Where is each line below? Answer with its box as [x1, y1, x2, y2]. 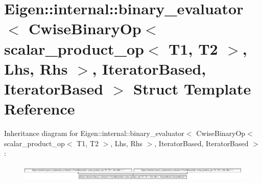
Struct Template [133, 78, 251, 99]
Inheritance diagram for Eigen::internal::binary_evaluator [4, 128, 184, 139]
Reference [4, 98, 75, 119]
